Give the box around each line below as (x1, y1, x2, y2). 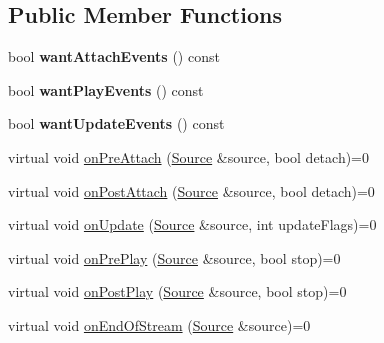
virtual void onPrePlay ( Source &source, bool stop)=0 (8, 247, 341, 268)
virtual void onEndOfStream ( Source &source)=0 (8, 314, 311, 335)
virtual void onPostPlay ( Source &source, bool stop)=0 (8, 281, 347, 302)
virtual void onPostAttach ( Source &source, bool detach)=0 (8, 180, 375, 201)
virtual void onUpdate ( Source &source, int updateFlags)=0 (8, 214, 377, 235)
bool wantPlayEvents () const (8, 79, 204, 100)
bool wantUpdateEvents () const (8, 113, 225, 134)
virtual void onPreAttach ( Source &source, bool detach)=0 (8, 146, 369, 167)
